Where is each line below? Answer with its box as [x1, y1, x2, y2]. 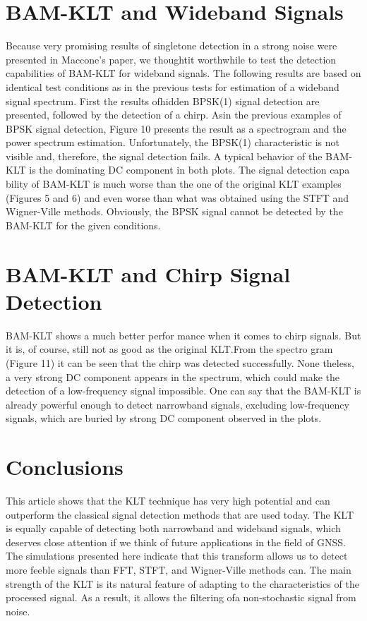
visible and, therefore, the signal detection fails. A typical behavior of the [6, 148, 323, 163]
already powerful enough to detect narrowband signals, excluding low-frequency [6, 397, 349, 411]
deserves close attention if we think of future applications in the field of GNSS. [6, 534, 346, 549]
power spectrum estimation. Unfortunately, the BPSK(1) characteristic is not [6, 135, 340, 150]
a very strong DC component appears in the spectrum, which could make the [6, 369, 340, 384]
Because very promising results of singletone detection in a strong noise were [6, 38, 337, 53]
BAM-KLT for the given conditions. [6, 217, 161, 232]
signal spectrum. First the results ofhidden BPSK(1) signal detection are [6, 93, 320, 108]
